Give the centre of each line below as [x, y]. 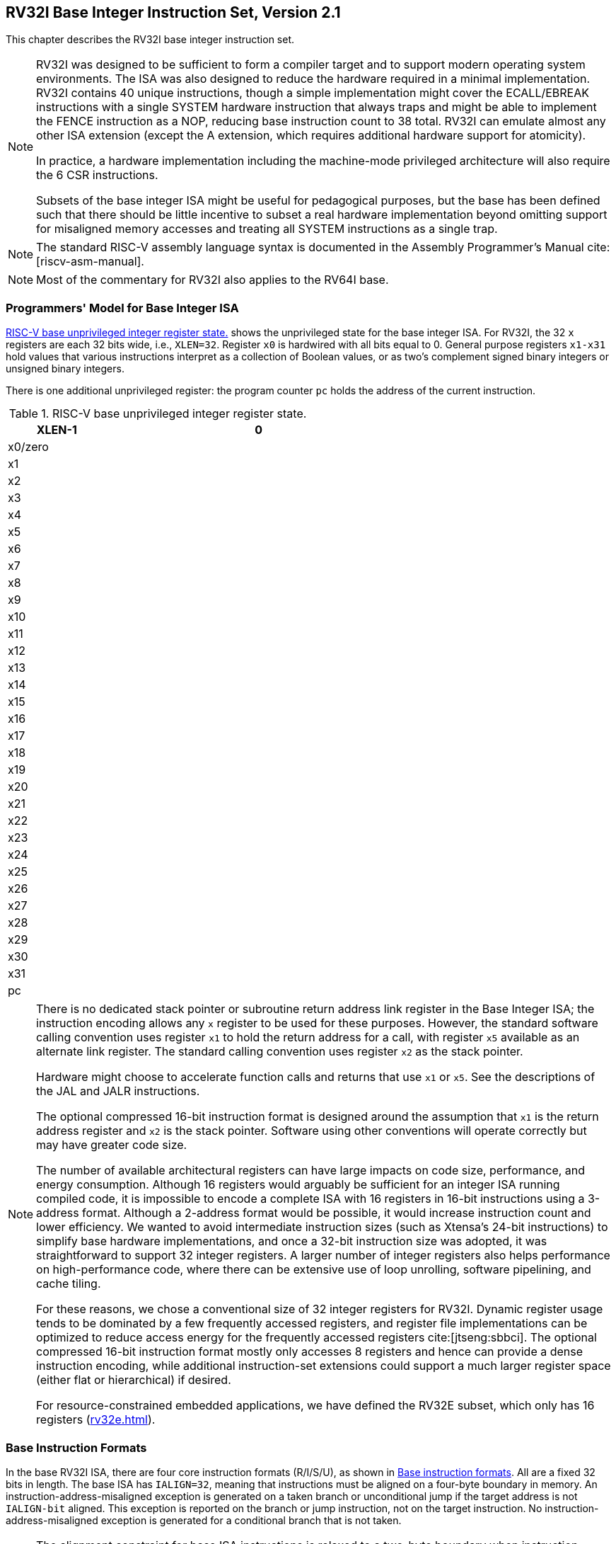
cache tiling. [69, 1284]
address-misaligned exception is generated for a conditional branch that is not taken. [204, 1520]
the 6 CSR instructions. [97, 175]
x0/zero [28, 447]
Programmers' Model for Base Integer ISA [122, 308]
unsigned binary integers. [65, 369]
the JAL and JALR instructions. [118, 1091]
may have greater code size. [112, 1145]
